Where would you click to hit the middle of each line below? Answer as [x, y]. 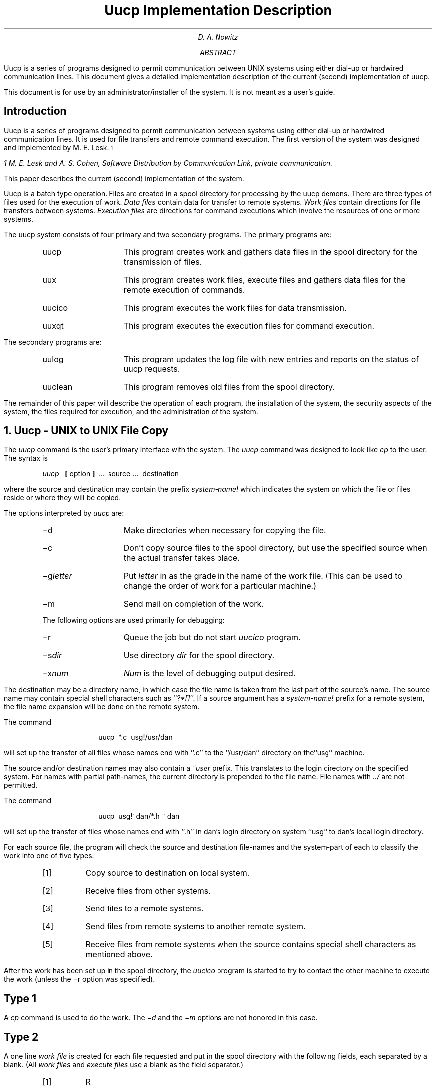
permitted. [21, 785]
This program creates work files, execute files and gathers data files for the [265, 279]
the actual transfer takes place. [182, 558]
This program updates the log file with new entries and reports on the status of [271, 359]
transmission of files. [163, 262]
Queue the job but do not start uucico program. [212, 637]
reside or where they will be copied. [63, 498]
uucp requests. [152, 369]
